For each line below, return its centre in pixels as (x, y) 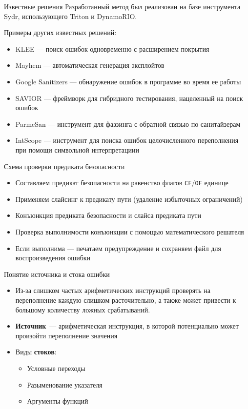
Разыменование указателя (65, 384)
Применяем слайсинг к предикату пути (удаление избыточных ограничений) (129, 199)
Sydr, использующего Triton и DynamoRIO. (71, 16)
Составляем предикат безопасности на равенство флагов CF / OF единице (122, 183)
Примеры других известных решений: (60, 32)
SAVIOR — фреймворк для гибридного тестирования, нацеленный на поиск (129, 98)
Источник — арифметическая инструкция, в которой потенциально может (127, 326)
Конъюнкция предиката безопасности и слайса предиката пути (108, 215)
